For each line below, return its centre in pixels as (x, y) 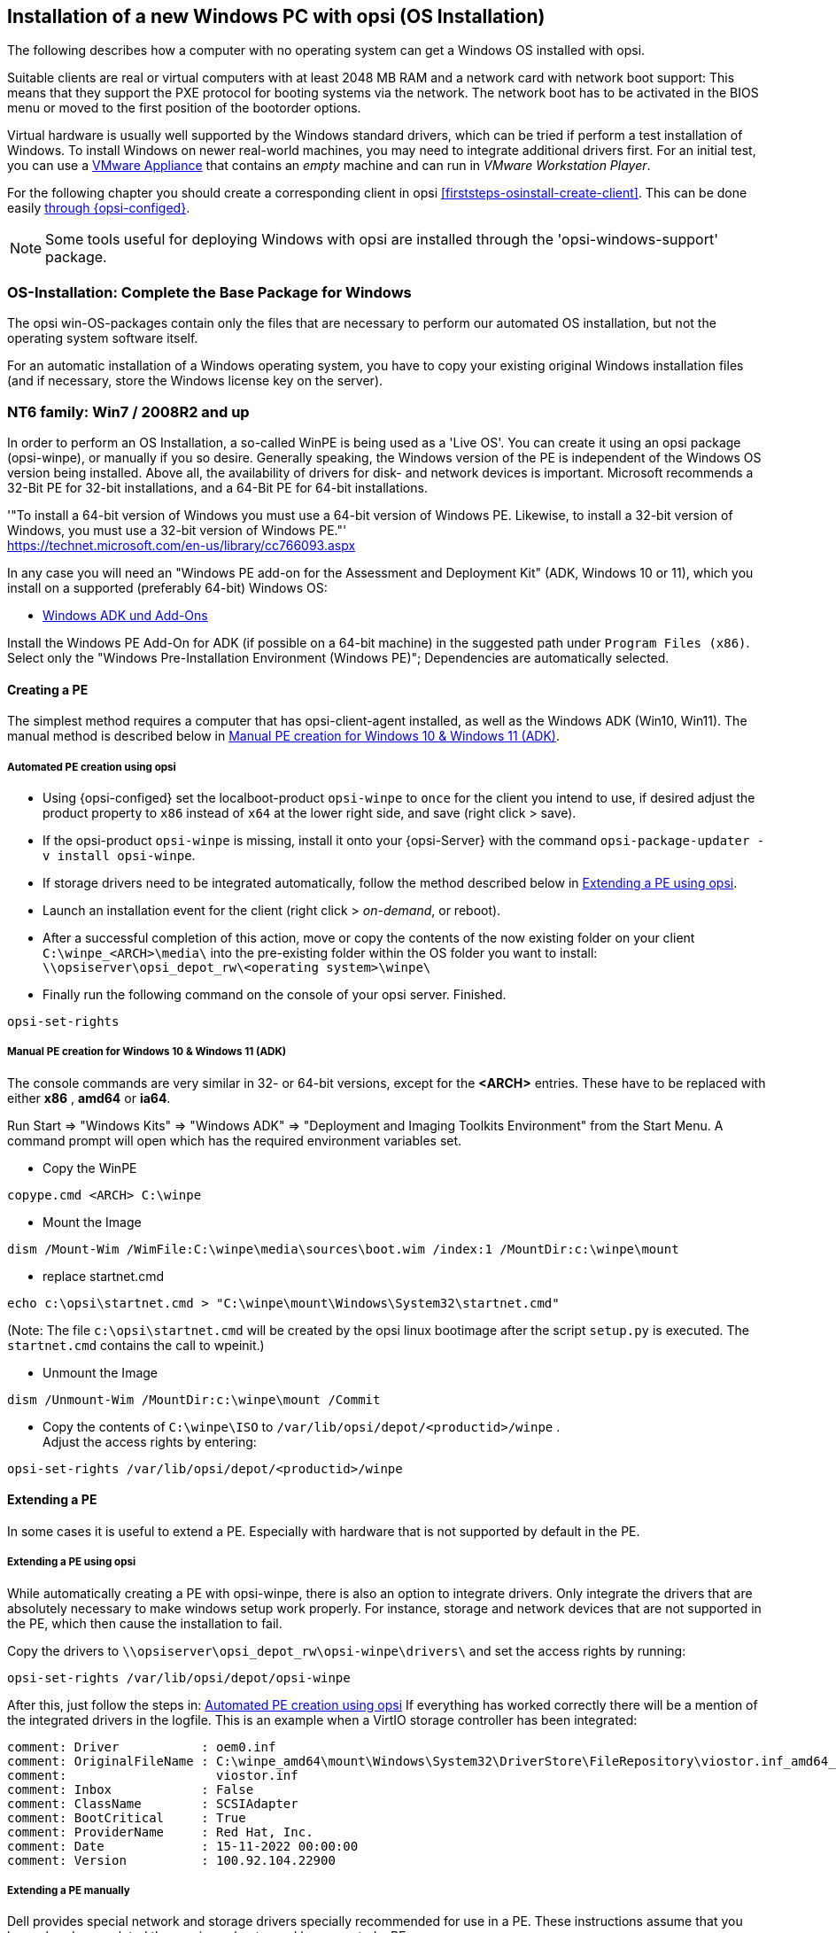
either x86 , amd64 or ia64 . (89, 1098)
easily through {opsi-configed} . (99, 208)
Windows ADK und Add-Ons (125, 615)
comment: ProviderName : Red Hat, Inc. (160, 1832)
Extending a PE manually (69, 1891)
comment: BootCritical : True (127, 1817)
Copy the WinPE (90, 1168)
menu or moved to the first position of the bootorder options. (184, 108)
